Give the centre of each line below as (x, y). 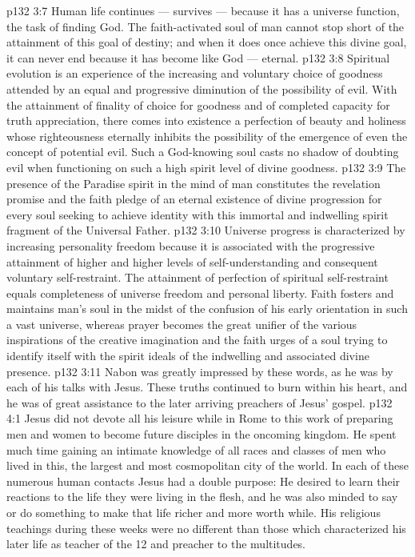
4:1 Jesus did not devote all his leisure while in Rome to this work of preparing (200, 418)
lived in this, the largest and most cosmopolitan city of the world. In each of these (207, 465)
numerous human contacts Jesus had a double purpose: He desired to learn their (204, 481)
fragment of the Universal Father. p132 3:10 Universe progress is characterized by (206, 230)
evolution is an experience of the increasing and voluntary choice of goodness (195, 73)
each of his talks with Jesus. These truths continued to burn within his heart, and (207, 387)
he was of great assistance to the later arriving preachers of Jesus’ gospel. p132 (200, 402)
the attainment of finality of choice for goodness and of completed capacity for (198, 104)
